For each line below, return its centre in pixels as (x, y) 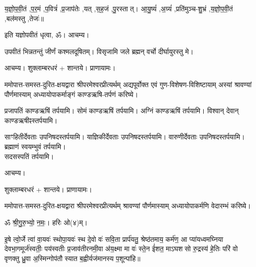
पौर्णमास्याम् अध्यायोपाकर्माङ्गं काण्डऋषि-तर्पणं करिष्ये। (71, 94)
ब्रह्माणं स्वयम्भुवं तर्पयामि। (35, 146)
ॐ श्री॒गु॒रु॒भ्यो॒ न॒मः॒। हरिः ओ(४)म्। (46, 222)
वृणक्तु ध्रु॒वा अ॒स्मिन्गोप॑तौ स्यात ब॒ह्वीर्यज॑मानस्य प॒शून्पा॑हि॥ (73, 258)
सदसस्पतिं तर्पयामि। (29, 156)
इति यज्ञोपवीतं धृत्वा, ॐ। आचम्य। (47, 35)
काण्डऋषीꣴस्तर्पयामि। (31, 120)
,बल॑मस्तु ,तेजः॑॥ (24, 18)
